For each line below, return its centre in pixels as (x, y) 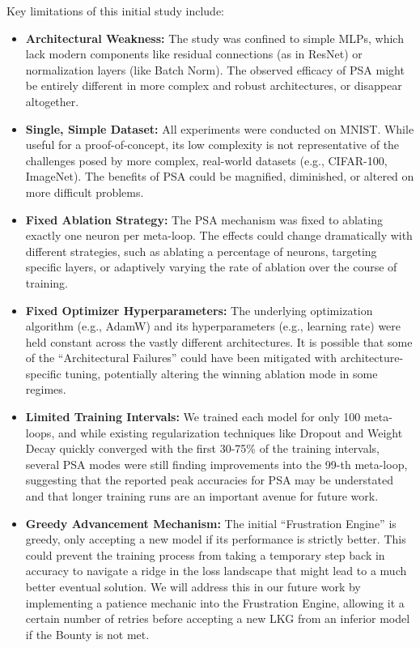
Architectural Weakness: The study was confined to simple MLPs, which (214, 38)
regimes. (46, 389)
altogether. (52, 101)
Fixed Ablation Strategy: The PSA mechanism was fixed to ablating (204, 219)
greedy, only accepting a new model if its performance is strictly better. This (216, 539)
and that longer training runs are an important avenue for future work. (202, 496)
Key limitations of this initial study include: (115, 11)
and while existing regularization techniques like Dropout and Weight (230, 432)
